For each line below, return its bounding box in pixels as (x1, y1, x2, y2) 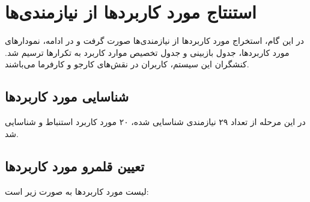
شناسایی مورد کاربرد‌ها (5, 87, 129, 106)
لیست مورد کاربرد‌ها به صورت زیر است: (5, 185, 149, 197)
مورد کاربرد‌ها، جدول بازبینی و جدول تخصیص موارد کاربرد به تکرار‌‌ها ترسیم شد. (5, 46, 290, 58)
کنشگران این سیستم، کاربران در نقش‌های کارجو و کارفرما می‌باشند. (5, 58, 249, 70)
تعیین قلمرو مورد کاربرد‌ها (5, 156, 145, 175)
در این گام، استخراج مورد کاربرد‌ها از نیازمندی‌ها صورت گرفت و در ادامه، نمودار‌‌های (5, 34, 304, 47)
